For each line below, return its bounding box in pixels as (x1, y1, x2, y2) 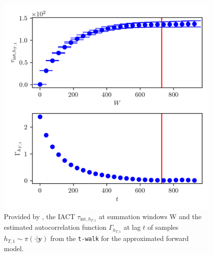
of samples (147, 222, 179, 232)
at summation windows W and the (99, 211, 202, 221)
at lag (123, 222, 141, 232)
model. (4, 243, 24, 253)
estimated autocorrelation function (4, 222, 106, 232)
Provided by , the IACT (4, 211, 75, 221)
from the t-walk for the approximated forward (50, 233, 189, 243)
